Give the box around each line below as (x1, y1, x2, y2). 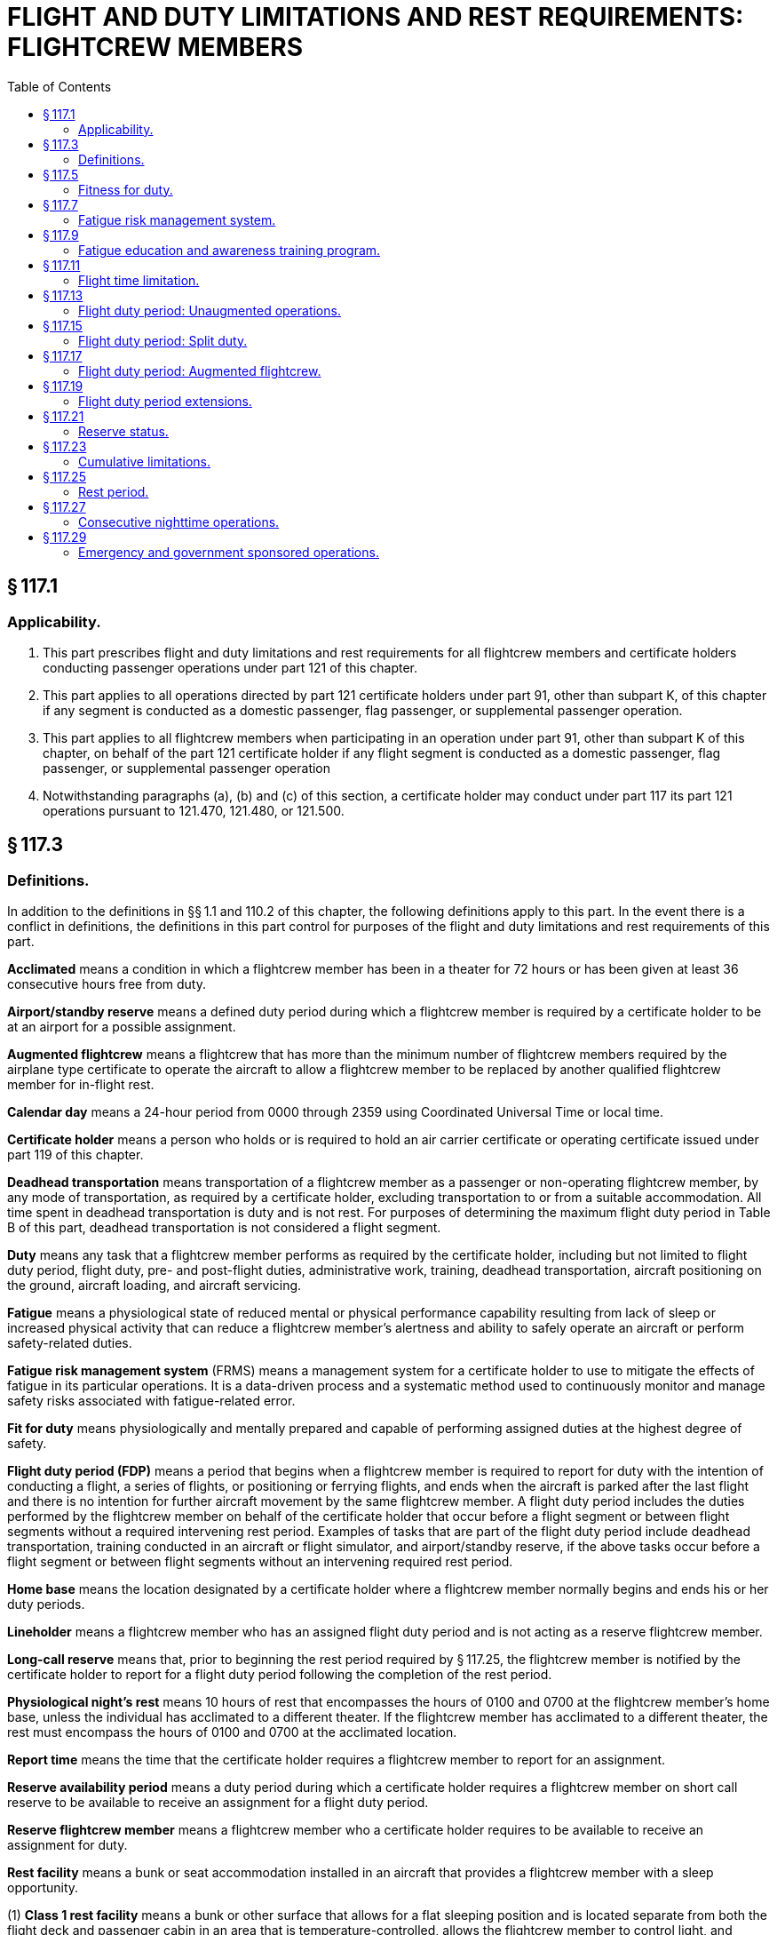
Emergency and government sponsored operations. (78, 544, 379, 560)
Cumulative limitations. (78, 453, 210, 469)
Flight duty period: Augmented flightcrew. (78, 362, 321, 378)
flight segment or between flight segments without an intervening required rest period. (7, 1554, 513, 1570)
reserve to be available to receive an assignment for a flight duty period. (7, 1795, 429, 1811)
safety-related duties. (7, 1335, 132, 1351)
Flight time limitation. (78, 272, 200, 288)
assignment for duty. (7, 1837, 128, 1853)
